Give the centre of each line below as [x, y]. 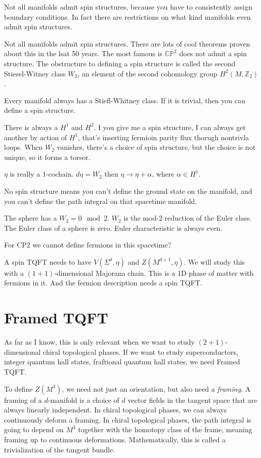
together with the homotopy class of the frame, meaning [165, 429]
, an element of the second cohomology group [147, 73]
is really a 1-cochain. [42, 174]
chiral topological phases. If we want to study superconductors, [141, 351]
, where [163, 174]
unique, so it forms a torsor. [47, 157]
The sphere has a [31, 218]
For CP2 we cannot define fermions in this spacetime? [88, 245]
